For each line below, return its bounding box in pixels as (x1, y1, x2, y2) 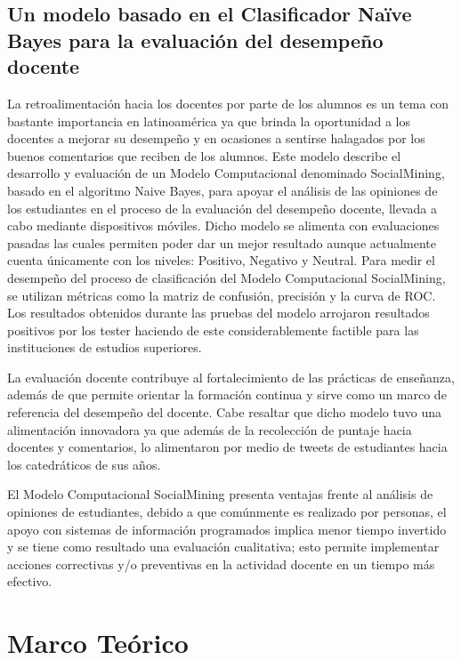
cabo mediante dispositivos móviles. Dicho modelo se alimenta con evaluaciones (7, 216, 440, 235)
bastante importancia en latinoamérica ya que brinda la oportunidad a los (7, 111, 411, 130)
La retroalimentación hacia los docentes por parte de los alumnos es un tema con (7, 93, 449, 112)
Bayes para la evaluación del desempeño (7, 26, 384, 53)
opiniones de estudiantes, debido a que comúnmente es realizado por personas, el (7, 503, 447, 521)
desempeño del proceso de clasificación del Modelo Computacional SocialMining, (7, 268, 446, 286)
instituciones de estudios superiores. (7, 338, 202, 357)
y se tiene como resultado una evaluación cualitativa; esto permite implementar (7, 537, 440, 556)
